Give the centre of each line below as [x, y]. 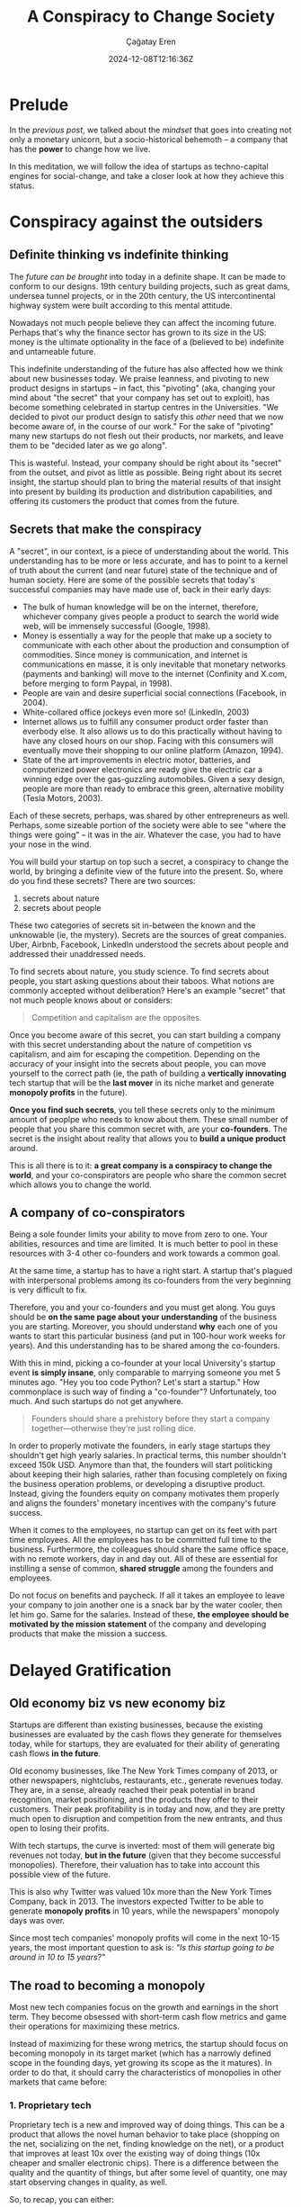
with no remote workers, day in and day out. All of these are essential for [144, 1559]
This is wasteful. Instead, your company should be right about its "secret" [146, 463]
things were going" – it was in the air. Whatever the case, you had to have [145, 834]
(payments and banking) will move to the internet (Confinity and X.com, [155, 673]
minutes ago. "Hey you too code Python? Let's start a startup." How [135, 1383]
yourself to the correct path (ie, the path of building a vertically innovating [148, 1073]
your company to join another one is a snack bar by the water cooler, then [146, 1605]
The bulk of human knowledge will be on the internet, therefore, [140, 607]
